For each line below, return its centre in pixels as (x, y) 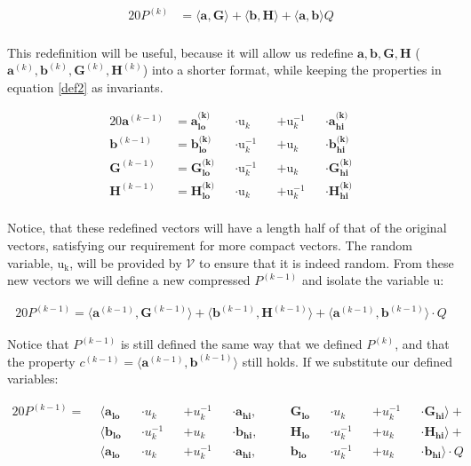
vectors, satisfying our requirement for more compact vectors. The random (210, 245)
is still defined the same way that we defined (241, 344)
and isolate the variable (365, 280)
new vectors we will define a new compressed (129, 280)
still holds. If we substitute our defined (347, 361)
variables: (33, 379)
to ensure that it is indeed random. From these (326, 262)
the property (41, 361)
